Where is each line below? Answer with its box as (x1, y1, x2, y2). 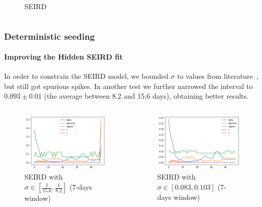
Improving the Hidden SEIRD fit (4, 51, 123, 62)
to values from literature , (177, 71, 258, 81)
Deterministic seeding (4, 29, 95, 42)
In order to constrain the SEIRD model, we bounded (4, 71, 168, 81)
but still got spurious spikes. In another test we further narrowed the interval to (4, 80, 253, 91)
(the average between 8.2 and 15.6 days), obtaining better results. (44, 91, 249, 101)
